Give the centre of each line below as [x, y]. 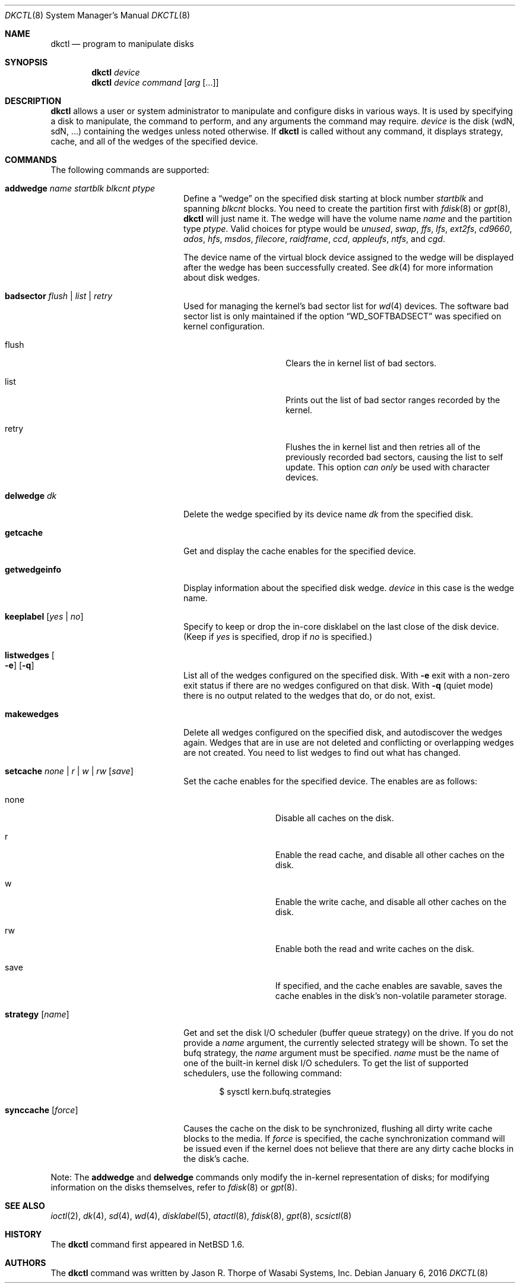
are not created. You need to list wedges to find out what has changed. [322, 753]
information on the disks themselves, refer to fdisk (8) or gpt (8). [174, 1187]
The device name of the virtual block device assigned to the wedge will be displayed [349, 257]
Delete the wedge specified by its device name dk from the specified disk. [329, 514]
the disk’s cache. [216, 1159]
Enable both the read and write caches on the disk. [375, 949]
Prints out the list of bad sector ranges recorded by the [393, 400]
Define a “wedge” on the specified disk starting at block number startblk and [334, 198]
